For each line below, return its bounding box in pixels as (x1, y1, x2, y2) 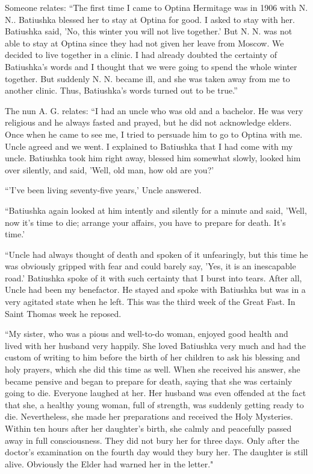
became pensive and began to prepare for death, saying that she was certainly (5, 374, 293, 387)
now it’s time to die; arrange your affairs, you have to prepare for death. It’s (5, 216, 286, 228)
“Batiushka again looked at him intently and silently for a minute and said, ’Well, (5, 203, 307, 216)
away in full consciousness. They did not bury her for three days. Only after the (5, 434, 300, 446)
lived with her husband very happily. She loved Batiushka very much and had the (5, 339, 306, 351)
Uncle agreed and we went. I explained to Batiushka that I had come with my (5, 139, 293, 152)
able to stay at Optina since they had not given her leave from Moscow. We (5, 36, 284, 49)
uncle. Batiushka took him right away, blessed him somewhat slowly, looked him (5, 152, 301, 164)
